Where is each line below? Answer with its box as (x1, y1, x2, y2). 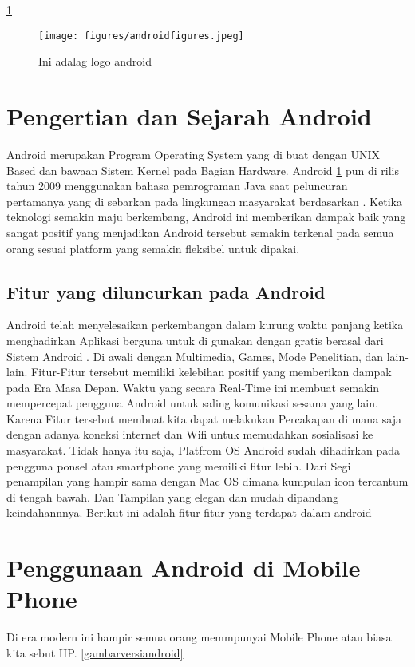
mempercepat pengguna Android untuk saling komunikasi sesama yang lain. (6, 395, 378, 411)
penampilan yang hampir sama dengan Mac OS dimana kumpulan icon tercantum (6, 473, 409, 490)
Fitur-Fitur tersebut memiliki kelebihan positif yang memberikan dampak (31, 363, 392, 380)
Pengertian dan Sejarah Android (6, 100, 372, 133)
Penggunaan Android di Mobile (6, 551, 361, 584)
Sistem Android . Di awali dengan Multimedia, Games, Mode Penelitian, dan (6, 347, 384, 364)
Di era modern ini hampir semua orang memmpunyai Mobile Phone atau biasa (6, 629, 392, 645)
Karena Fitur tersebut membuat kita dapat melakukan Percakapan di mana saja (6, 410, 402, 427)
